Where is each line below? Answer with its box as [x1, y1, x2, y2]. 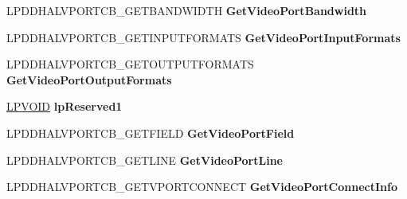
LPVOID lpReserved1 [6, 98, 123, 115]
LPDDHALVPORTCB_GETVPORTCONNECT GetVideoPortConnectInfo [6, 178, 397, 195]
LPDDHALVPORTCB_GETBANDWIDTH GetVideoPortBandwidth [6, 2, 367, 18]
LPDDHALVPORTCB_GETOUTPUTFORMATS [6, 56, 254, 72]
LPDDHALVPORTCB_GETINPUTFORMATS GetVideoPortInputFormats [6, 29, 401, 45]
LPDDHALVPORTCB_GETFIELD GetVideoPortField [6, 124, 295, 141]
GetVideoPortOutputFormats [6, 71, 172, 88]
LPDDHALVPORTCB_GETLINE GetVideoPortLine [6, 151, 283, 168]
